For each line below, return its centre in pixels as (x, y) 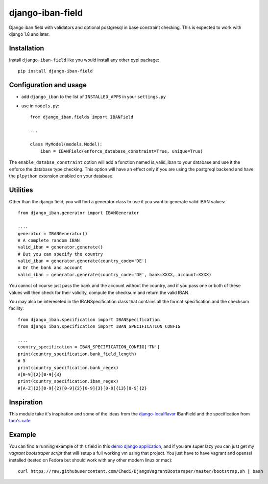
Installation (26, 48)
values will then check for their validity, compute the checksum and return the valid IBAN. (99, 292)
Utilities (21, 190)
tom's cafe (20, 421)
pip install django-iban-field (55, 71)
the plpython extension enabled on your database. (61, 176)
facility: (16, 308)
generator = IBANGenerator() (53, 233)
